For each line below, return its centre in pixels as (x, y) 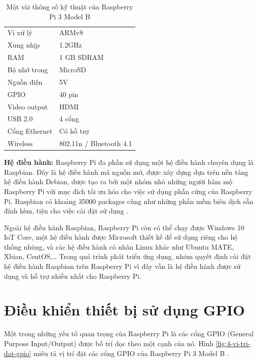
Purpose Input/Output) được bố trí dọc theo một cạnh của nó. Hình (109, 343)
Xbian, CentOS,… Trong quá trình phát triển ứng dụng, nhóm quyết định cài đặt (128, 256)
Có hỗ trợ (74, 131)
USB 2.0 (20, 119)
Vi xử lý (20, 32)
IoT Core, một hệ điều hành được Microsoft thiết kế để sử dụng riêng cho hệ (121, 237)
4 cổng (69, 119)
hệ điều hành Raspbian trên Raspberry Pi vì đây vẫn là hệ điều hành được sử (122, 266)
